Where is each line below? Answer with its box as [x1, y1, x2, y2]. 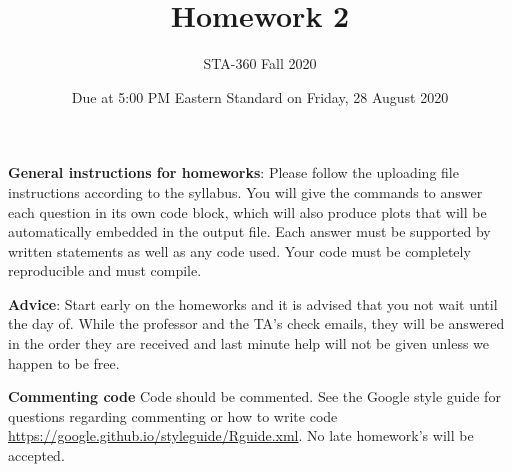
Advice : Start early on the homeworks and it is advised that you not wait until [8, 293, 498, 314]
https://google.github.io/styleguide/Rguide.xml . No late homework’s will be [8, 425, 474, 446]
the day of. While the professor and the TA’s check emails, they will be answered [8, 313, 505, 334]
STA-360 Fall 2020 [203, 53, 317, 74]
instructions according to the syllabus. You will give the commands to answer [8, 181, 483, 202]
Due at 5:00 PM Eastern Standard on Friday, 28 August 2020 [71, 86, 449, 107]
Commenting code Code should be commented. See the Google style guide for [8, 386, 501, 407]
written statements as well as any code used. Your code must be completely [8, 240, 471, 261]
